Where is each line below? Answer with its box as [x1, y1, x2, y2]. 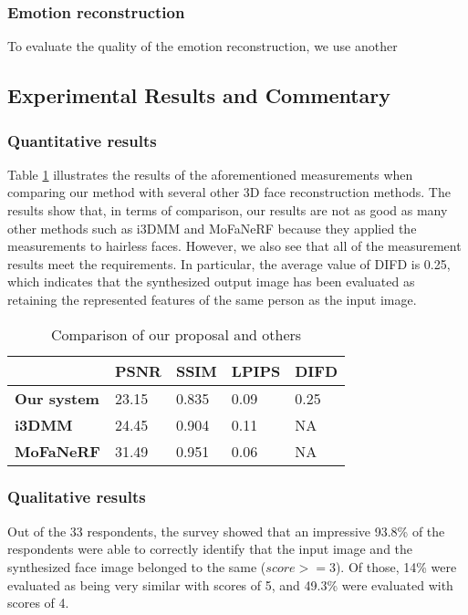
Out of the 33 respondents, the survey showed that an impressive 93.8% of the [7, 521, 445, 540]
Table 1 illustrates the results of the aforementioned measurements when [7, 164, 413, 183]
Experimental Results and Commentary [7, 81, 391, 109]
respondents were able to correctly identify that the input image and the [7, 539, 413, 558]
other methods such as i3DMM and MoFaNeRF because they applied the [7, 218, 417, 237]
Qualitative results [7, 485, 146, 508]
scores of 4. [7, 593, 69, 612]
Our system [15, 387, 99, 409]
